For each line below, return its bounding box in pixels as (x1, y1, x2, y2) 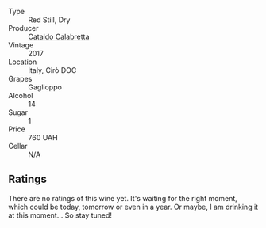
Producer (8, 24, 39, 32)
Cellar (8, 142, 28, 150)
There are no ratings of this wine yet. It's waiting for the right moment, (8, 193, 238, 203)
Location (8, 57, 37, 66)
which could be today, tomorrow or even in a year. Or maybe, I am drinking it (8, 202, 259, 211)
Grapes (8, 74, 33, 83)
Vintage (8, 40, 34, 50)
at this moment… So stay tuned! (8, 210, 113, 220)
